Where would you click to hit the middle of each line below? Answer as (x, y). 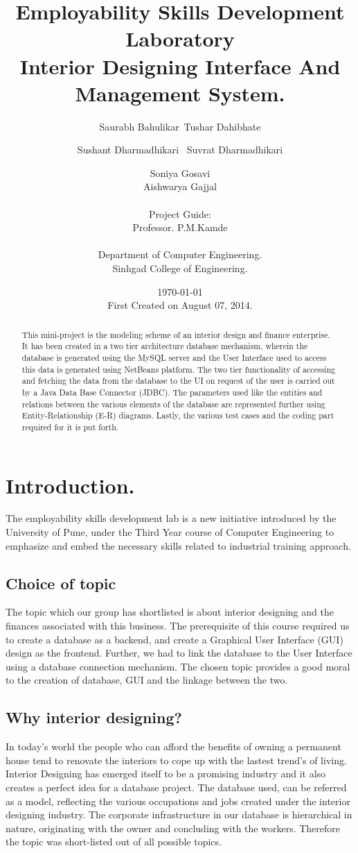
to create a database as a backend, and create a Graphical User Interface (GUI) (174, 639)
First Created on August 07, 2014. (180, 305)
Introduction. (70, 485)
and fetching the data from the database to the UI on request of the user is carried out (178, 381)
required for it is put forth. (70, 426)
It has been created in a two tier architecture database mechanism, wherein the (165, 346)
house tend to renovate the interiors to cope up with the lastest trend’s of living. (176, 760)
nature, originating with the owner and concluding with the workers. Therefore (173, 828)
